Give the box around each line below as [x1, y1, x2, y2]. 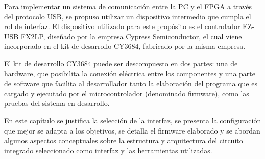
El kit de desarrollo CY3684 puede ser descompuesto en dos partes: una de [4, 58, 238, 68]
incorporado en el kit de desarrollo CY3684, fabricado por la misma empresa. [4, 41, 246, 51]
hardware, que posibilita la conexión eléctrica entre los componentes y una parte [4, 68, 255, 78]
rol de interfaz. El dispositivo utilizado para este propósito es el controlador [4, 21, 240, 32]
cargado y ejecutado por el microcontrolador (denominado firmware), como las [4, 88, 249, 98]
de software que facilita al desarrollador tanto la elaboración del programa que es [4, 78, 257, 89]
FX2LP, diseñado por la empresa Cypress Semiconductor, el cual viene [20, 31, 242, 41]
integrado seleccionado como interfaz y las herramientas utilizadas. [4, 145, 212, 155]
